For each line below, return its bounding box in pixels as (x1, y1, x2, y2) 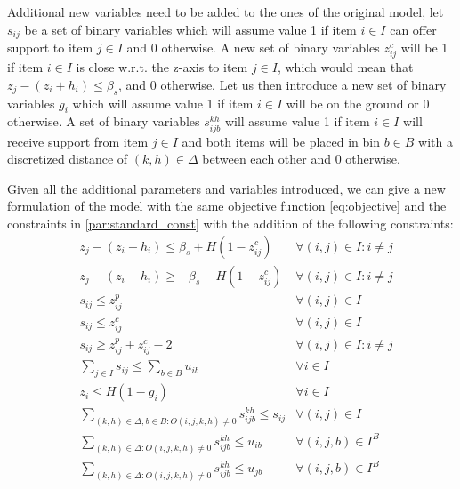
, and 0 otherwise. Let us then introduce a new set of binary (117, 75, 447, 93)
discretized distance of (7, 149, 128, 168)
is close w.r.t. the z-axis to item (76, 58, 248, 76)
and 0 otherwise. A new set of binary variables (126, 38, 380, 57)
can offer (390, 20, 437, 38)
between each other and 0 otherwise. (202, 149, 400, 168)
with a (418, 132, 453, 150)
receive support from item (7, 132, 149, 150)
